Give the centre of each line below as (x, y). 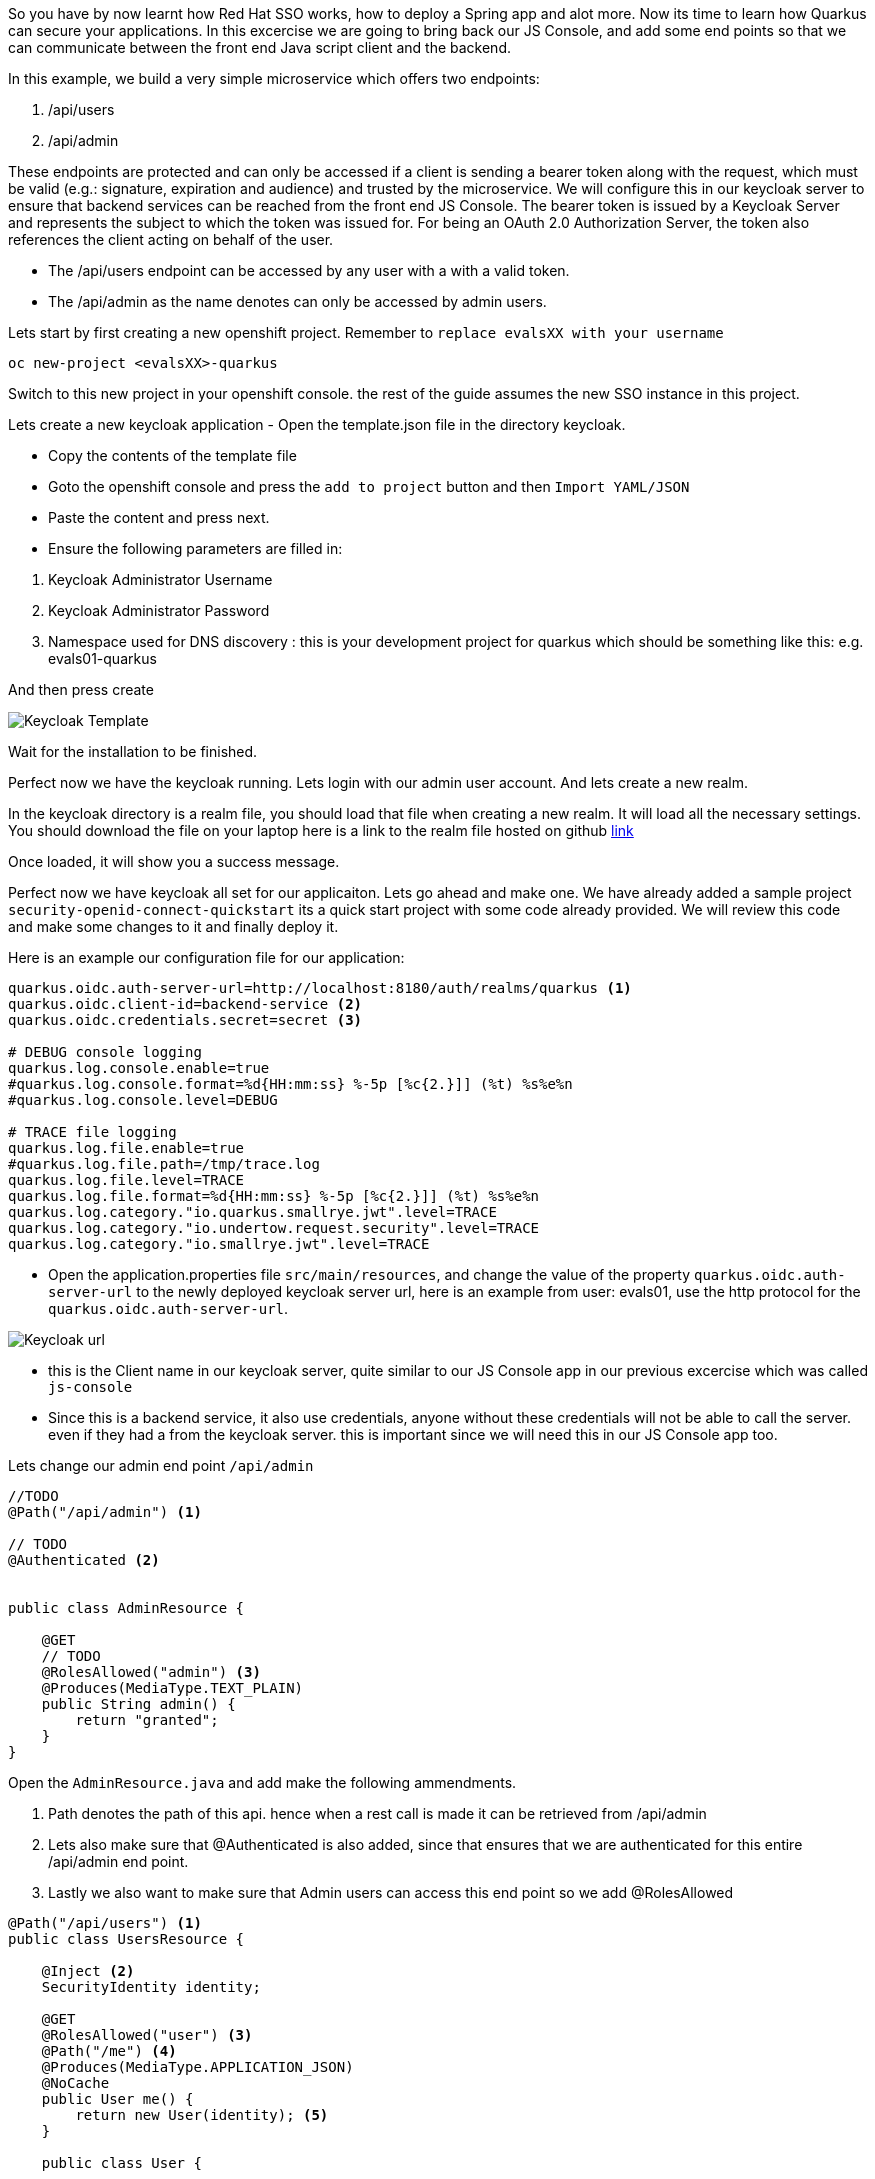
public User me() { (117, 2099)
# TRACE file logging (92, 1132)
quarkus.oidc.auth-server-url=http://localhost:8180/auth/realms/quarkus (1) (320, 988)
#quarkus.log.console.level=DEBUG (143, 1100)
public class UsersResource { (126, 1939)
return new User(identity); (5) (202, 2115)
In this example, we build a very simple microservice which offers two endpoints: (274, 78)
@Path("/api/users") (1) (105, 1923)
